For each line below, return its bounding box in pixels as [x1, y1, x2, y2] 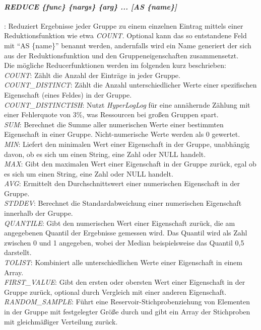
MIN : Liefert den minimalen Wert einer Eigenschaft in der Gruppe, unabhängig [4, 138, 250, 149]
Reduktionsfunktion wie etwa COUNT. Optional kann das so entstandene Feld [4, 30, 247, 41]
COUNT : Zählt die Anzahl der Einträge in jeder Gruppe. [4, 69, 180, 80]
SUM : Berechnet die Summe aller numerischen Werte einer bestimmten [4, 119, 224, 129]
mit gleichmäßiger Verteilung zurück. [4, 316, 118, 326]
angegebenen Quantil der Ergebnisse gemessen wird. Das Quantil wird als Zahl [4, 227, 247, 238]
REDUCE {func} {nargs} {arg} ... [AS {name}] [4, 1, 177, 12]
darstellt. [4, 247, 32, 258]
